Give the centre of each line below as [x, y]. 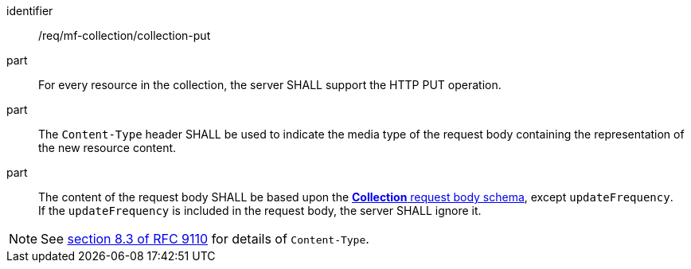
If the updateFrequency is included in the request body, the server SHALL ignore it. [260, 211]
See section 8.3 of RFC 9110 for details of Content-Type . [205, 239]
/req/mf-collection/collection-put [125, 35]
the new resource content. [107, 148]
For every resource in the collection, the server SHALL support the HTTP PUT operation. [270, 85]
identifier [30, 11]
